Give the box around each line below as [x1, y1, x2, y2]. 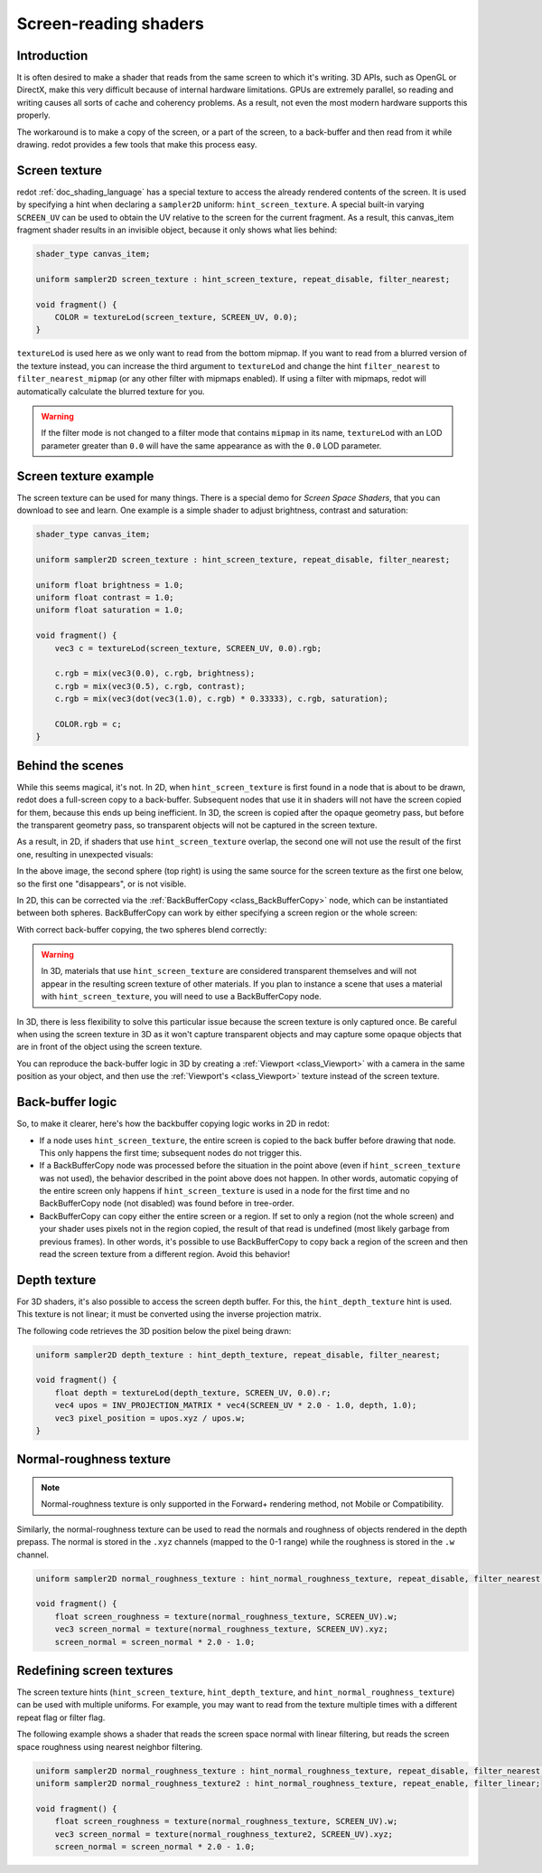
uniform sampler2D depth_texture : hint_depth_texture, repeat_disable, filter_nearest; [35, 1349, 442, 1360]
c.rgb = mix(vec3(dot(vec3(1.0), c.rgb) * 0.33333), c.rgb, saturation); [54, 694, 388, 705]
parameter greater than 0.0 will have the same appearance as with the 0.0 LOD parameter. [41, 440, 382, 451]
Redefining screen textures [16, 1662, 173, 1678]
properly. [16, 109, 51, 121]
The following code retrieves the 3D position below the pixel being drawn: [16, 1325, 292, 1336]
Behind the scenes [16, 758, 124, 773]
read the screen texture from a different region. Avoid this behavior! [39, 1249, 291, 1260]
